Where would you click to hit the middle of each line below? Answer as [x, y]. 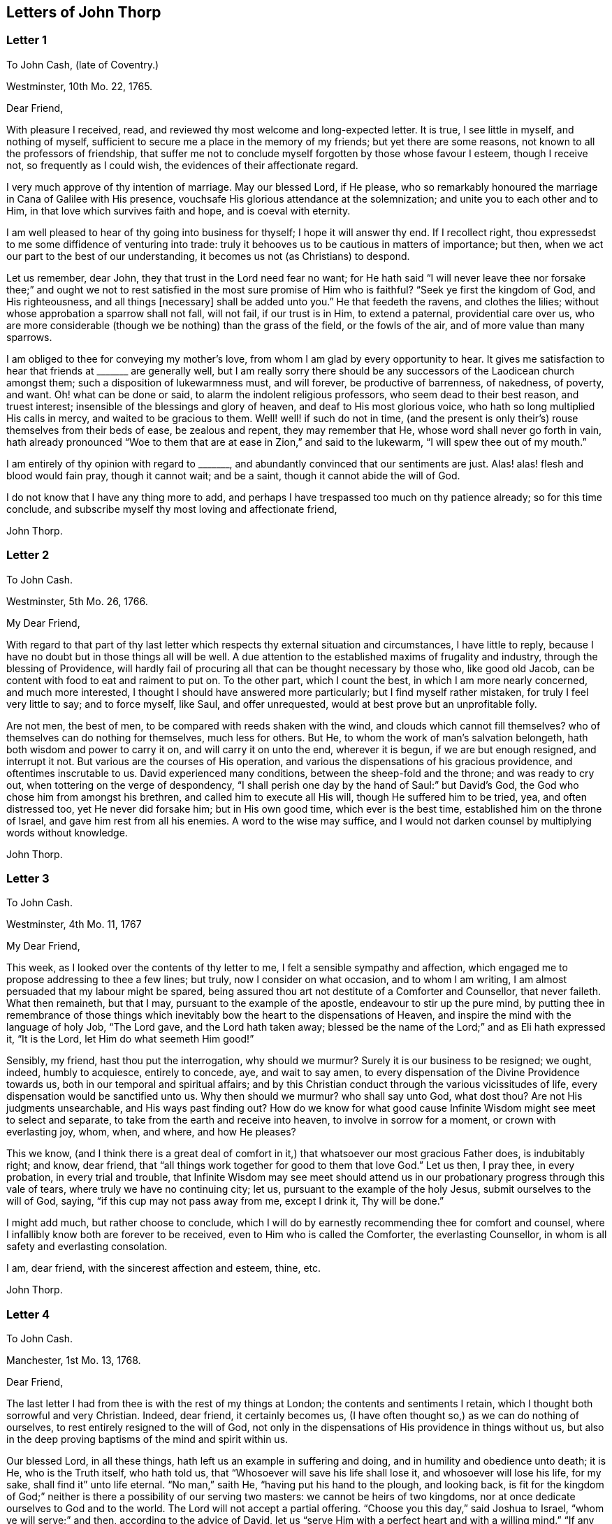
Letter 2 [28, 555]
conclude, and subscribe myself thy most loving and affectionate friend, [172, 509]
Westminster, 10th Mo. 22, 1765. [80, 86]
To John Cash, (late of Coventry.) [83, 64]
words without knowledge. [67, 832]
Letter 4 [28, 1314]
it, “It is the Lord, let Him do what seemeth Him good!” [130, 1039]
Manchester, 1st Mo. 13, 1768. [74, 1360]
